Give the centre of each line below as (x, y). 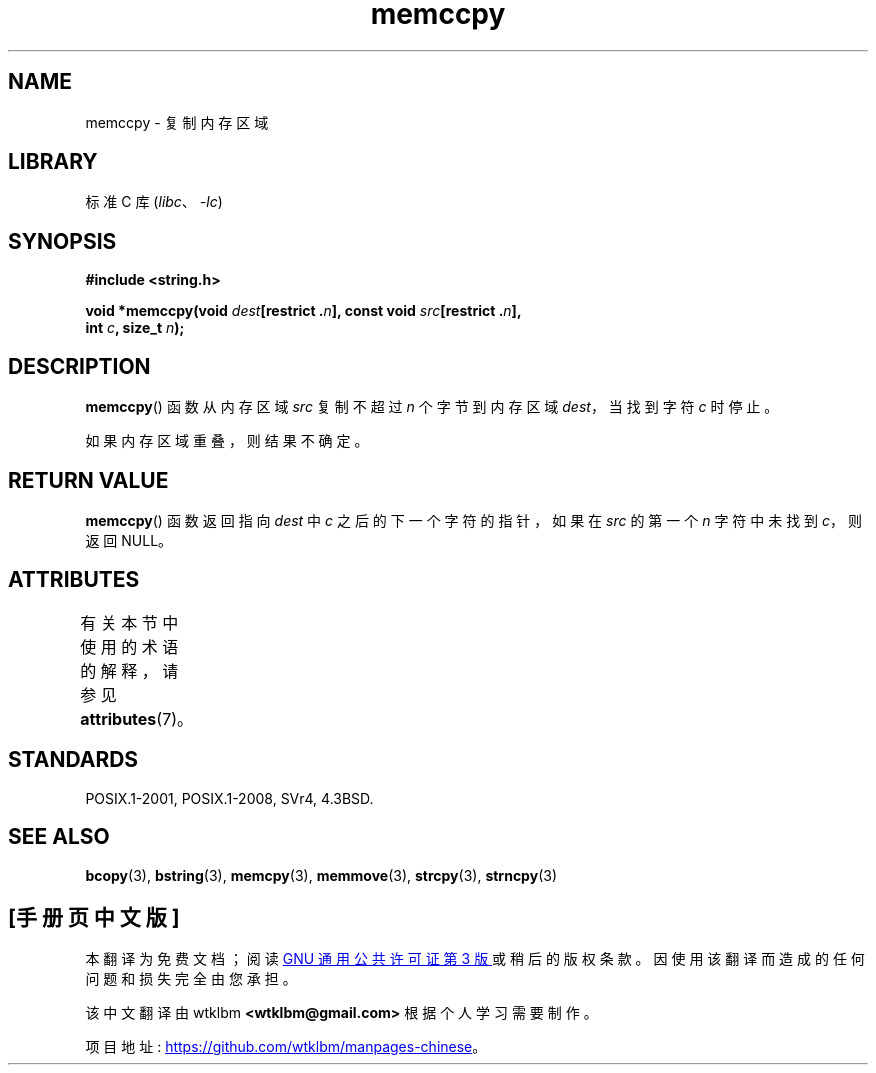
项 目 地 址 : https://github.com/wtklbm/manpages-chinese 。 (286, 1047)
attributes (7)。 (137, 718)
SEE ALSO (59, 837)
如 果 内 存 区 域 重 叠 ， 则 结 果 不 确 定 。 (227, 441)
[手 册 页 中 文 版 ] (94, 917)
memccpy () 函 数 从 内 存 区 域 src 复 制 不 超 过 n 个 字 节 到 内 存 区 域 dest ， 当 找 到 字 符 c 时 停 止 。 (432, 407)
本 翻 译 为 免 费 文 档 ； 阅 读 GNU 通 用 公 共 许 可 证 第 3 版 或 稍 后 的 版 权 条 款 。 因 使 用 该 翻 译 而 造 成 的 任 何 (475, 959)
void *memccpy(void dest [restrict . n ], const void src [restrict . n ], (303, 311)
